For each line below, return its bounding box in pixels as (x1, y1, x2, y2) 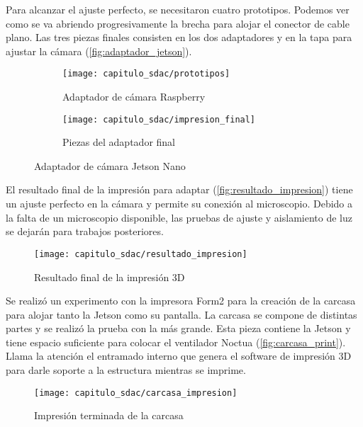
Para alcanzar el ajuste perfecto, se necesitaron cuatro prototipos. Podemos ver (6, 2, 350, 16)
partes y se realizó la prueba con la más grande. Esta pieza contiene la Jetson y (6, 321, 351, 336)
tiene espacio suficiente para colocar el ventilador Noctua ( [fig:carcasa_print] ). (6, 334, 346, 349)
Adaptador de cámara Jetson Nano (34, 158, 186, 173)
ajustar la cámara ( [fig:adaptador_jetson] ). (6, 43, 192, 58)
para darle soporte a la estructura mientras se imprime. (6, 363, 246, 377)
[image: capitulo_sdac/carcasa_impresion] (34, 387, 238, 398)
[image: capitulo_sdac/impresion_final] (62, 114, 256, 125)
